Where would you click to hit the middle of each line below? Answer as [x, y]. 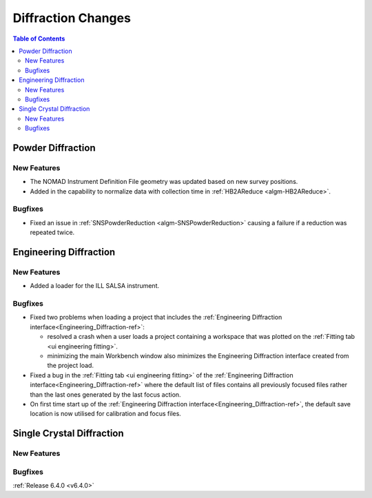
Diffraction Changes [72, 18]
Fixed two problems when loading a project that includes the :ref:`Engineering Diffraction [156, 318]
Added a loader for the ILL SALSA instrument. [95, 286]
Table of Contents [39, 39]
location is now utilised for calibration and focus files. [106, 414]
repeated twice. [52, 232]
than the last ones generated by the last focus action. [106, 394]
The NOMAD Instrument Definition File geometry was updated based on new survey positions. [164, 182]
